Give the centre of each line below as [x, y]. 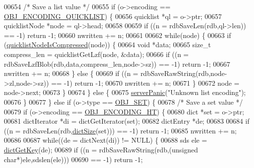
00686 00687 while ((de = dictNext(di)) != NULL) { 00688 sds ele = [106, 140]
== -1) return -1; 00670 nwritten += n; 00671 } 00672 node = [145, 83]
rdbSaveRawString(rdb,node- [184, 73]
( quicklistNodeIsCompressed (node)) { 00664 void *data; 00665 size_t [107, 45]
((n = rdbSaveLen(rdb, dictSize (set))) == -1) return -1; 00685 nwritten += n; [120, 130]
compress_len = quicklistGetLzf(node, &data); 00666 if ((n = [96, 54]
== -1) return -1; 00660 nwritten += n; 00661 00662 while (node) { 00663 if [117, 35]
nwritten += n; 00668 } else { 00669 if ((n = [71, 73]
